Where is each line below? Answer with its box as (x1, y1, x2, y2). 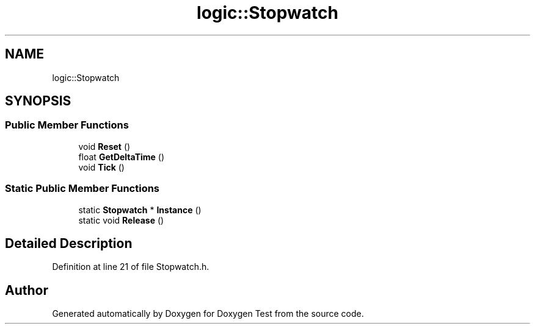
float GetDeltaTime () (78, 151, 165, 162)
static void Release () (78, 214, 164, 225)
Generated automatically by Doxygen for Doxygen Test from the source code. (52, 308, 364, 319)
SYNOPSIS (5, 93, 71, 109)
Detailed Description (5, 235, 133, 251)
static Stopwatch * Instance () (78, 204, 202, 215)
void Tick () (78, 161, 125, 172)
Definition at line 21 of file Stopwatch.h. (52, 261, 209, 272)
